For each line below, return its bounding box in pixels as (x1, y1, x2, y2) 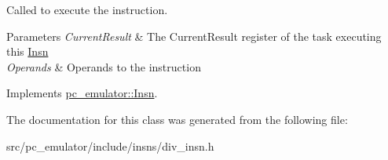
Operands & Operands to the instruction (6, 58, 201, 75)
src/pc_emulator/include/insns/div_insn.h (6, 137, 214, 154)
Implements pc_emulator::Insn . (6, 85, 158, 101)
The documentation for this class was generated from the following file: (6, 111, 348, 127)
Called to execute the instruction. (6, 2, 168, 17)
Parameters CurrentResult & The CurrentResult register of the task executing (6, 27, 382, 44)
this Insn (6, 43, 49, 60)
